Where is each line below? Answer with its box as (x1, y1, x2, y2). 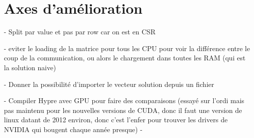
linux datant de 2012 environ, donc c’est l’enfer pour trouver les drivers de (4, 114, 228, 125)
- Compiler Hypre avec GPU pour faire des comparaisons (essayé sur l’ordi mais (4, 95, 245, 106)
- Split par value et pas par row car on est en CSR (4, 27, 156, 37)
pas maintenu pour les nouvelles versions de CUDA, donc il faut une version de (4, 105, 242, 115)
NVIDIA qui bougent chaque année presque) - (4, 124, 142, 134)
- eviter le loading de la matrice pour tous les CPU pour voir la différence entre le (4, 43, 250, 53)
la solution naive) (4, 62, 56, 72)
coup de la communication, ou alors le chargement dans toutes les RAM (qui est (4, 53, 246, 63)
